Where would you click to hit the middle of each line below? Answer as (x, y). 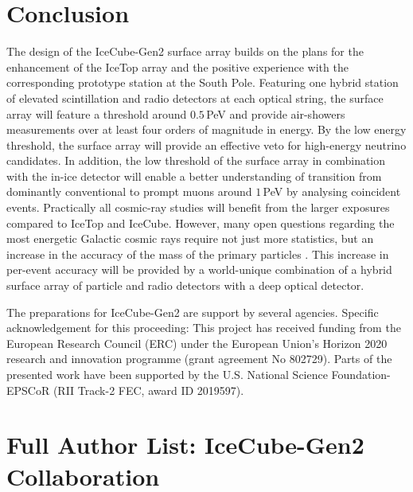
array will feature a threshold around (97, 113)
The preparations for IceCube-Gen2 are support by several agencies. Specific (193, 312)
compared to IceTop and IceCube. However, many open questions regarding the (201, 223)
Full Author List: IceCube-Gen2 (185, 445)
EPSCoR (28, 390)
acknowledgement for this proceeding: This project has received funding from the (204, 328)
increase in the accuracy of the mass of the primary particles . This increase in (198, 254)
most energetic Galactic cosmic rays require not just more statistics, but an (190, 238)
